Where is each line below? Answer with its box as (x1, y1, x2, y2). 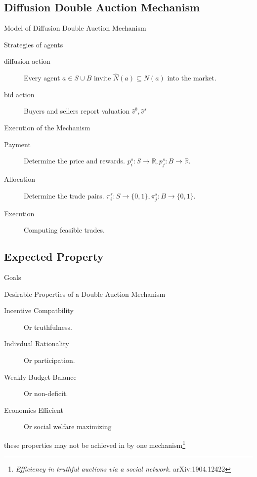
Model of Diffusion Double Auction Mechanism (4, 23, 146, 33)
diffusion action (4, 56, 50, 66)
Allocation (4, 173, 36, 184)
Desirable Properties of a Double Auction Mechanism (4, 288, 166, 299)
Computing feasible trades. (24, 225, 105, 235)
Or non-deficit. (24, 388, 68, 398)
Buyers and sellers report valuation (24, 106, 130, 116)
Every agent (24, 73, 60, 83)
